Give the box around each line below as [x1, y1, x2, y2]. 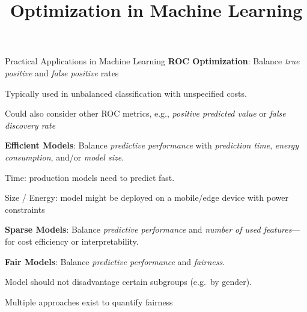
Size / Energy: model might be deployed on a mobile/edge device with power [5, 191, 288, 204]
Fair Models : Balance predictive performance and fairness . [5, 255, 225, 268]
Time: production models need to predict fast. [5, 171, 175, 183]
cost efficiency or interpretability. [17, 234, 139, 247]
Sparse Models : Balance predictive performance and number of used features [5, 223, 292, 236]
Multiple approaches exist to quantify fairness [5, 295, 173, 308]
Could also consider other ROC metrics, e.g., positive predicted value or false [5, 107, 286, 120]
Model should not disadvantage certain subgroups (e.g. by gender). [5, 275, 252, 288]
